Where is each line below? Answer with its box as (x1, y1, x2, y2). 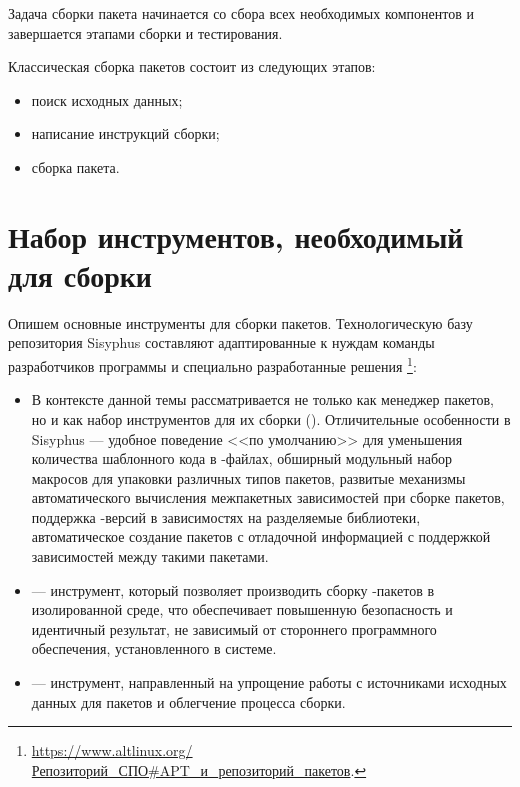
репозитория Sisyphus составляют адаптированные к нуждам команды (8, 332, 435, 353)
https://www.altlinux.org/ (31, 740, 193, 761)
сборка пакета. (31, 156, 120, 177)
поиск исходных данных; (31, 89, 183, 110)
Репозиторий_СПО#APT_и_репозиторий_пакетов (31, 759, 351, 780)
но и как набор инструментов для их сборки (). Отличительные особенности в (31, 408, 511, 429)
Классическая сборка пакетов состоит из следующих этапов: (8, 56, 376, 77)
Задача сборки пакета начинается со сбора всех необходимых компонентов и (8, 3, 474, 23)
